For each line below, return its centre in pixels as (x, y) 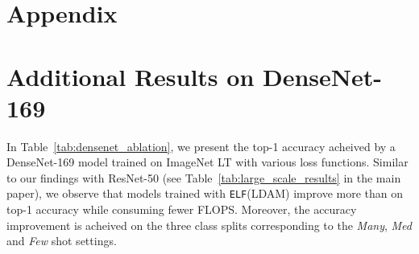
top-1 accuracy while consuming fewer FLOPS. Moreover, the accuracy (182, 209)
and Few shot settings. (62, 241)
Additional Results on (131, 76)
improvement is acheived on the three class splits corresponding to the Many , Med (209, 225)
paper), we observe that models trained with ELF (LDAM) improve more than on (205, 193)
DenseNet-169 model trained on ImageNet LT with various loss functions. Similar (207, 162)
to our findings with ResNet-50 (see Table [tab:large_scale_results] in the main (204, 177)
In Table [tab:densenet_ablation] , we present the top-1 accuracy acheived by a (201, 146)
